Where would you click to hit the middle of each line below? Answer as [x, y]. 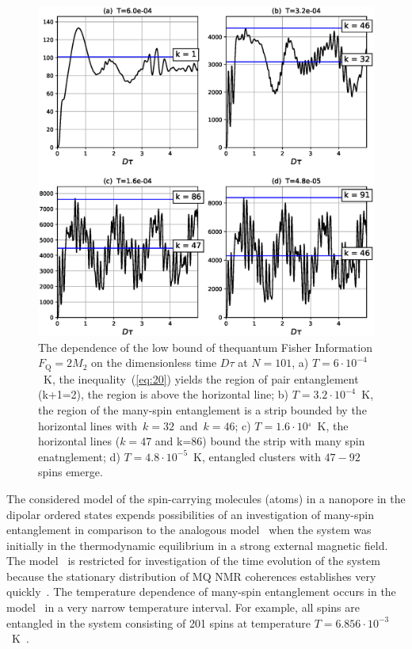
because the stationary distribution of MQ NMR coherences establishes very [191, 576]
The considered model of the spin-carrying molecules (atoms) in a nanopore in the [206, 498]
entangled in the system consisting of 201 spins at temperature [158, 622]
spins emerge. [71, 472]
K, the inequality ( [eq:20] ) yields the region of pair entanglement [201, 378]
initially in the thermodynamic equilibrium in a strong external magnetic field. [197, 545]
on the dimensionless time [154, 363]
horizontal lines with [88, 425]
